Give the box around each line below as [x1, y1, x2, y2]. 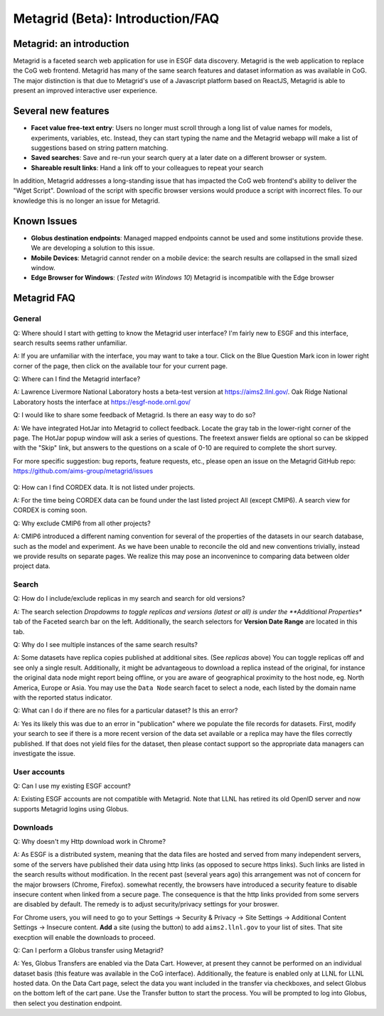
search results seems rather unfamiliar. [13, 338, 127, 347]
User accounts [13, 766, 65, 776]
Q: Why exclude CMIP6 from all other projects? [13, 519, 151, 528]
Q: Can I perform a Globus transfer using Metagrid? [13, 946, 164, 954]
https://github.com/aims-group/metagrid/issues [13, 466, 154, 476]
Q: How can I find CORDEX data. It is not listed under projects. [13, 483, 196, 491]
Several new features [13, 105, 110, 117]
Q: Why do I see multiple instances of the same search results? [13, 641, 198, 649]
